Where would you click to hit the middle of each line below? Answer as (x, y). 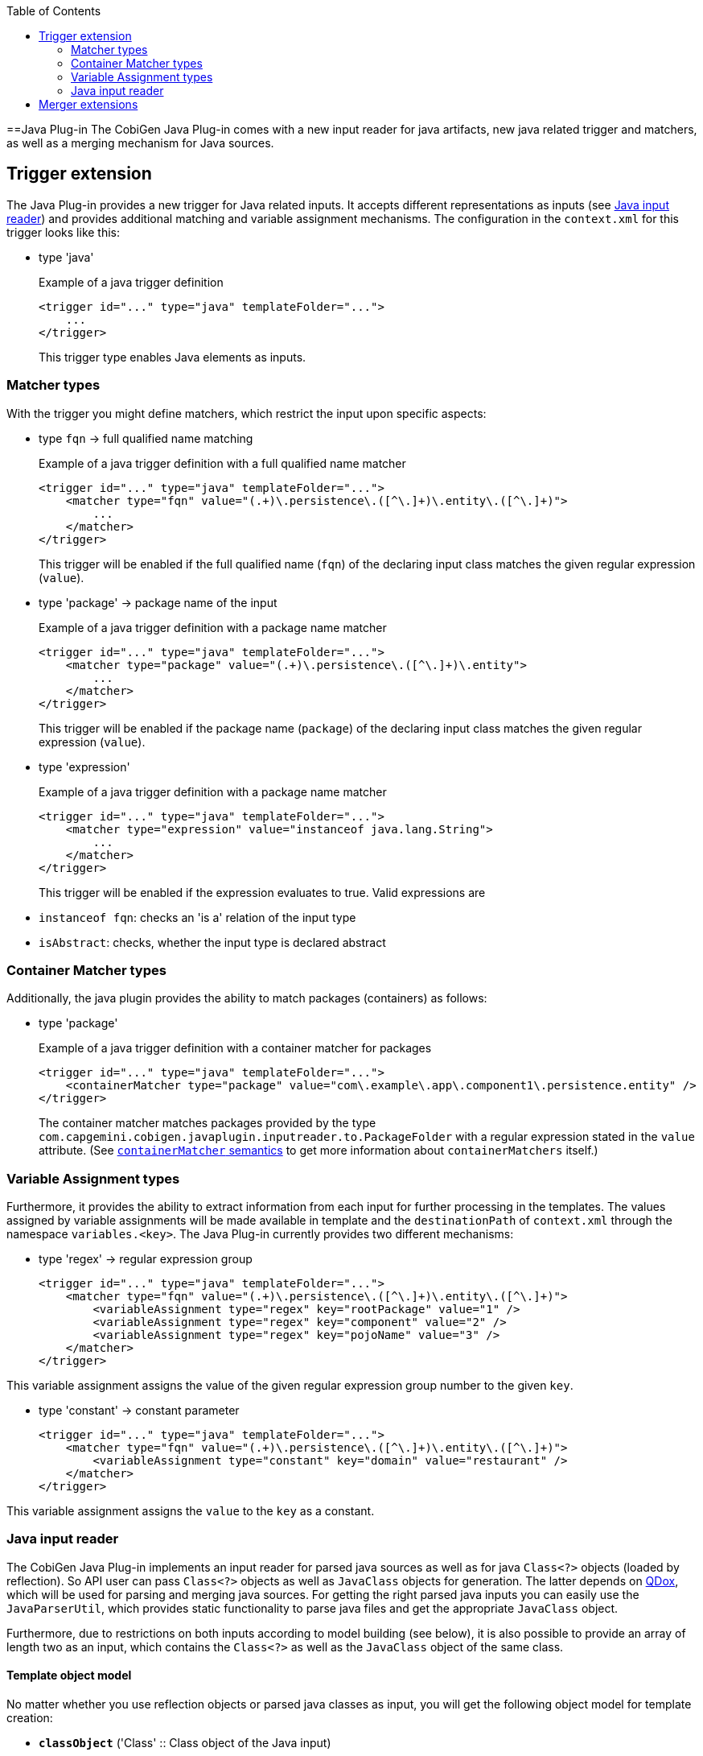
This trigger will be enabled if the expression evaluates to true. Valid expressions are (262, 892)
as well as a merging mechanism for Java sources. (140, 143)
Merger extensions (88, 104)
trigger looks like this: (64, 232)
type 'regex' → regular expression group (146, 1259)
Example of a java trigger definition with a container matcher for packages (235, 1048)
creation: (30, 1718)
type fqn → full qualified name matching (146, 438)
